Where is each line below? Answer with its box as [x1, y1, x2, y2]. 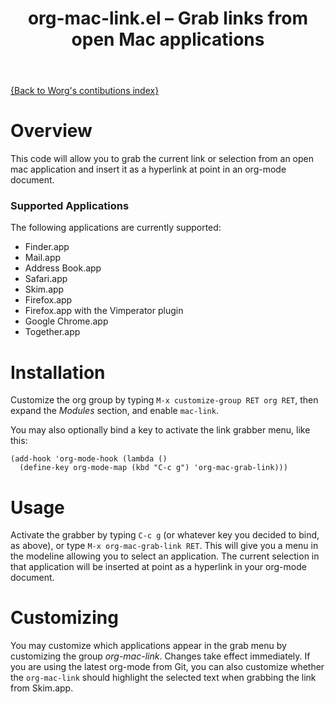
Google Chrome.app [24, 315, 109, 327]
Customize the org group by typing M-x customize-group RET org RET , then [10, 394, 319, 406]
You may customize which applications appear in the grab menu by [10, 640, 287, 652]
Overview [10, 120, 93, 142]
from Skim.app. [10, 682, 74, 694]
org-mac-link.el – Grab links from [27, 7, 309, 30]
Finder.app [24, 241, 70, 253]
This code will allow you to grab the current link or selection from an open [10, 153, 315, 165]
